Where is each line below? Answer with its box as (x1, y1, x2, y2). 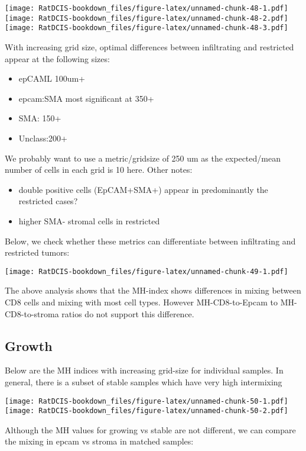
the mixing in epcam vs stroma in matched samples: (5, 435, 194, 447)
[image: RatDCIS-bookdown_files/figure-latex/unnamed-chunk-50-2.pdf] (5, 407, 288, 415)
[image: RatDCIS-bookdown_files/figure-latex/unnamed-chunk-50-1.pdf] (5, 397, 288, 405)
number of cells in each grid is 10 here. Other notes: (5, 163, 193, 176)
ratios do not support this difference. (61, 307, 194, 320)
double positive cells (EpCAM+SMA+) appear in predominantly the (18, 183, 268, 195)
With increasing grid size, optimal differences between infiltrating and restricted (5, 40, 294, 53)
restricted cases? (18, 195, 78, 207)
